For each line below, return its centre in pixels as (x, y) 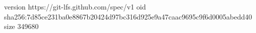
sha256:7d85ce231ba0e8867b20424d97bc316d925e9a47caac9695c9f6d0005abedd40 (128, 16)
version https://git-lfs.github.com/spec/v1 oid (75, 6)
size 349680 (21, 26)
